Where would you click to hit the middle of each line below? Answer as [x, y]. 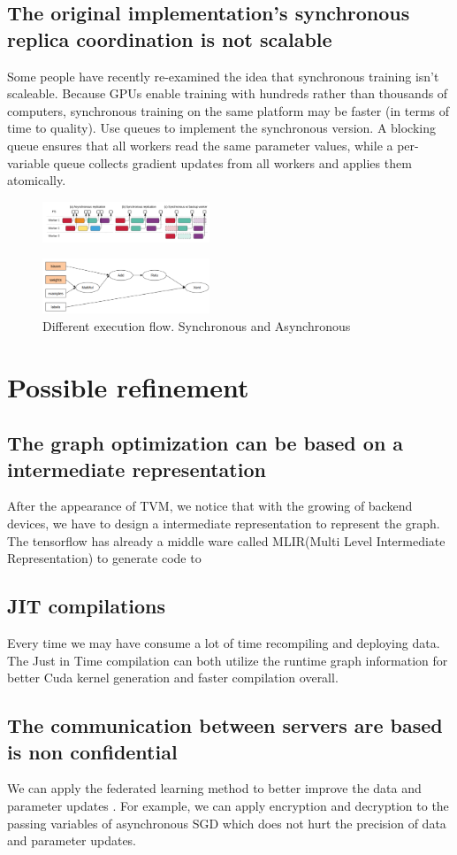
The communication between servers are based [225, 725]
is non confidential [92, 751]
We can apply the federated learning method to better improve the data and [214, 788]
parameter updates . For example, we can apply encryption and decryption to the [228, 805]
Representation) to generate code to [104, 558]
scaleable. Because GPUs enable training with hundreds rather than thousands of [228, 93]
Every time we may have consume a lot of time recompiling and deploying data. [224, 643]
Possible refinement [128, 386]
